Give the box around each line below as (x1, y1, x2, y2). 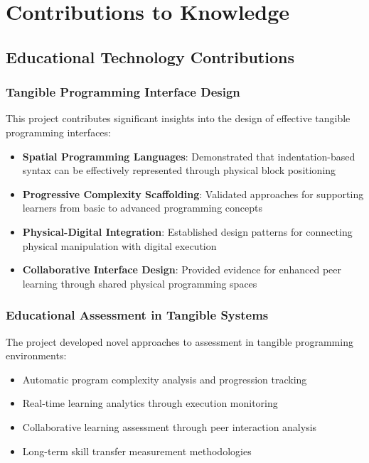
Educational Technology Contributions (6, 45, 294, 67)
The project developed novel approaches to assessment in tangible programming (6, 334, 353, 349)
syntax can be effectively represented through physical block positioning (22, 163, 336, 178)
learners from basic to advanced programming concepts (22, 200, 262, 215)
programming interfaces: (6, 124, 111, 139)
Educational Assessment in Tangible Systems (6, 306, 269, 324)
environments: (6, 348, 67, 363)
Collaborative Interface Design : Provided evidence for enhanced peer (22, 262, 341, 277)
